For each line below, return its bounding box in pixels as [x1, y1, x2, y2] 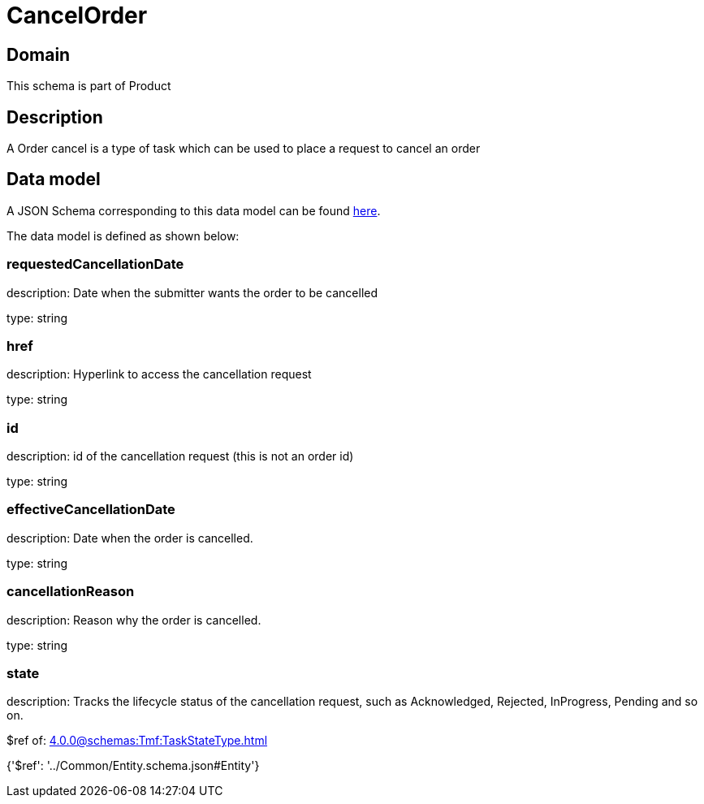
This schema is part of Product [6, 79, 171, 93]
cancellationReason [6, 583, 135, 600]
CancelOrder [6, 2, 148, 29]
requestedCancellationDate [6, 256, 184, 273]
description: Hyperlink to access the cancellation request [6, 367, 312, 382]
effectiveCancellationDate [6, 501, 175, 518]
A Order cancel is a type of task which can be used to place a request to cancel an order [6, 141, 481, 156]
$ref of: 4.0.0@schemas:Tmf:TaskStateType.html [6, 733, 268, 748]
